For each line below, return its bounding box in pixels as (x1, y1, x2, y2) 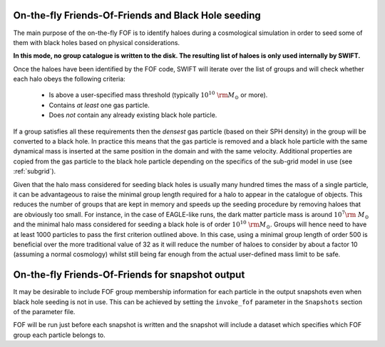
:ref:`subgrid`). (13, 167, 56, 176)
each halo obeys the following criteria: (13, 75, 126, 84)
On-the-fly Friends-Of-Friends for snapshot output (13, 268, 245, 281)
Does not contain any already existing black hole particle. (48, 111, 217, 119)
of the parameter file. (13, 308, 76, 316)
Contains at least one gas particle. (48, 101, 150, 109)
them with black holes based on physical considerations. (13, 38, 180, 46)
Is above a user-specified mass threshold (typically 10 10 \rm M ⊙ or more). (48, 90, 268, 101)
